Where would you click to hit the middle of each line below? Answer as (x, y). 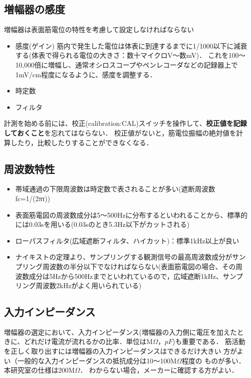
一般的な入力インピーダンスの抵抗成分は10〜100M (97, 360)
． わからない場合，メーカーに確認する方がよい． (159, 370)
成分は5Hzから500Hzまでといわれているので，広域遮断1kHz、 (126, 276)
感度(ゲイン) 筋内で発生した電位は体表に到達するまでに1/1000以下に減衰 (131, 45)
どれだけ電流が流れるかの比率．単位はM (88, 341)
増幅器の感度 (34, 9)
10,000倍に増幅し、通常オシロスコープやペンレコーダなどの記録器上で (126, 64)
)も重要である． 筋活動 (209, 341)
